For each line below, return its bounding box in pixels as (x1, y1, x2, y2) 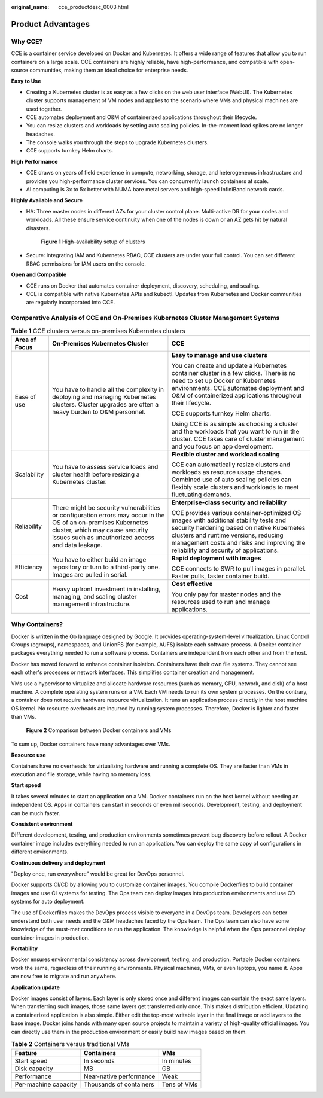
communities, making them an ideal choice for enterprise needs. (29, 66, 188, 74)
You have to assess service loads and (51, 462, 159, 471)
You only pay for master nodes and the (171, 590, 281, 598)
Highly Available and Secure (11, 197, 83, 204)
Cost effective (171, 579, 213, 588)
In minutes (161, 1057, 191, 1065)
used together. (26, 105, 62, 112)
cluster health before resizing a (51, 470, 140, 478)
